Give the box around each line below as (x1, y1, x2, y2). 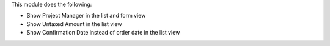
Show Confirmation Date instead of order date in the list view (26, 29, 180, 36)
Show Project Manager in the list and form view (26, 12, 146, 19)
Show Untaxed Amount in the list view (26, 20, 122, 27)
